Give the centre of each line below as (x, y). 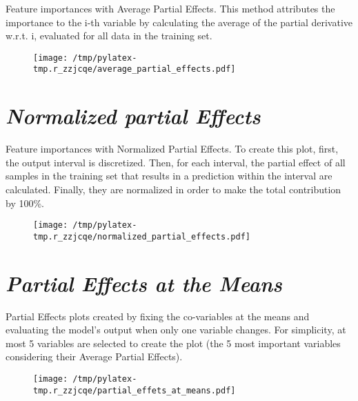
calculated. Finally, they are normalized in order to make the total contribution (173, 189)
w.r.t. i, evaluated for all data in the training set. (109, 36)
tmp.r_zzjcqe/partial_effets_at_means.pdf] (135, 390)
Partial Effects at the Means (144, 283)
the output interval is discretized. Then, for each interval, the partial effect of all (176, 162)
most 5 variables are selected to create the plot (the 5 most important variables (173, 343)
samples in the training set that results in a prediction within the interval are (169, 176)
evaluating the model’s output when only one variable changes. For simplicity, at (176, 330)
